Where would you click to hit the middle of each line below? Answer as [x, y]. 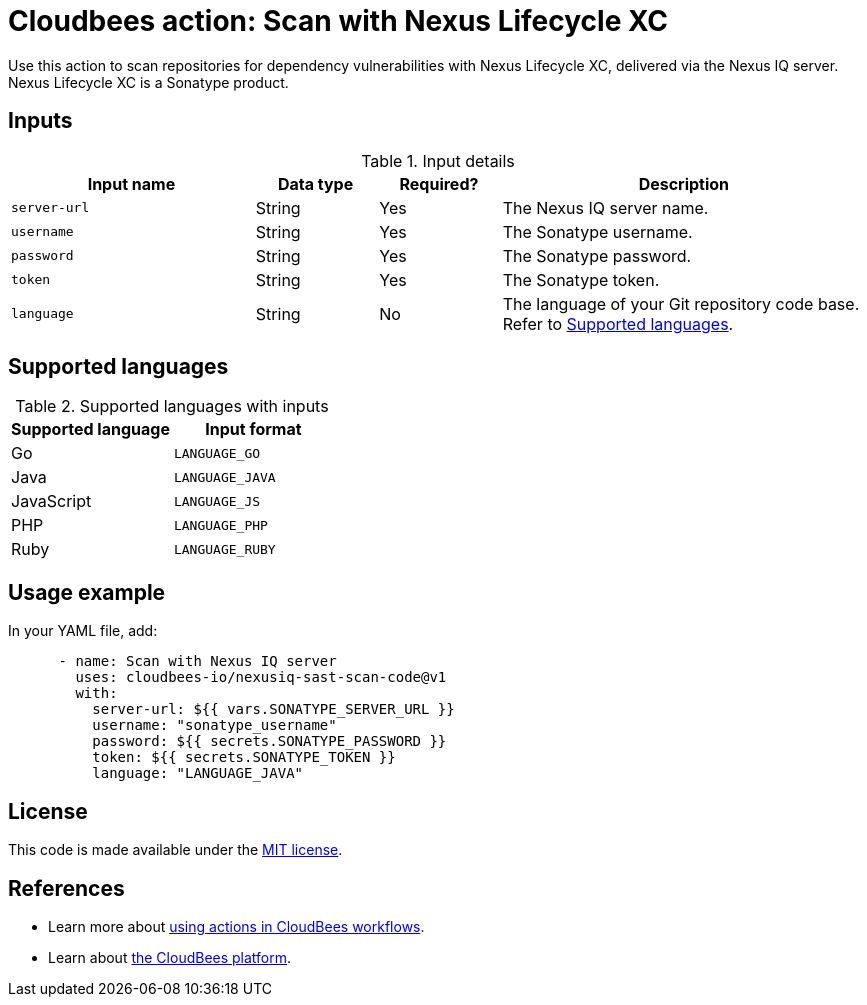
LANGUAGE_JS [217, 501]
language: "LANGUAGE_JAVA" [198, 773]
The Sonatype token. [581, 279]
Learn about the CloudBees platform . [170, 957]
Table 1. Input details [438, 160]
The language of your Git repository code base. [681, 303]
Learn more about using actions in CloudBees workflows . [236, 926]
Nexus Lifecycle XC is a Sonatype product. [148, 82]
